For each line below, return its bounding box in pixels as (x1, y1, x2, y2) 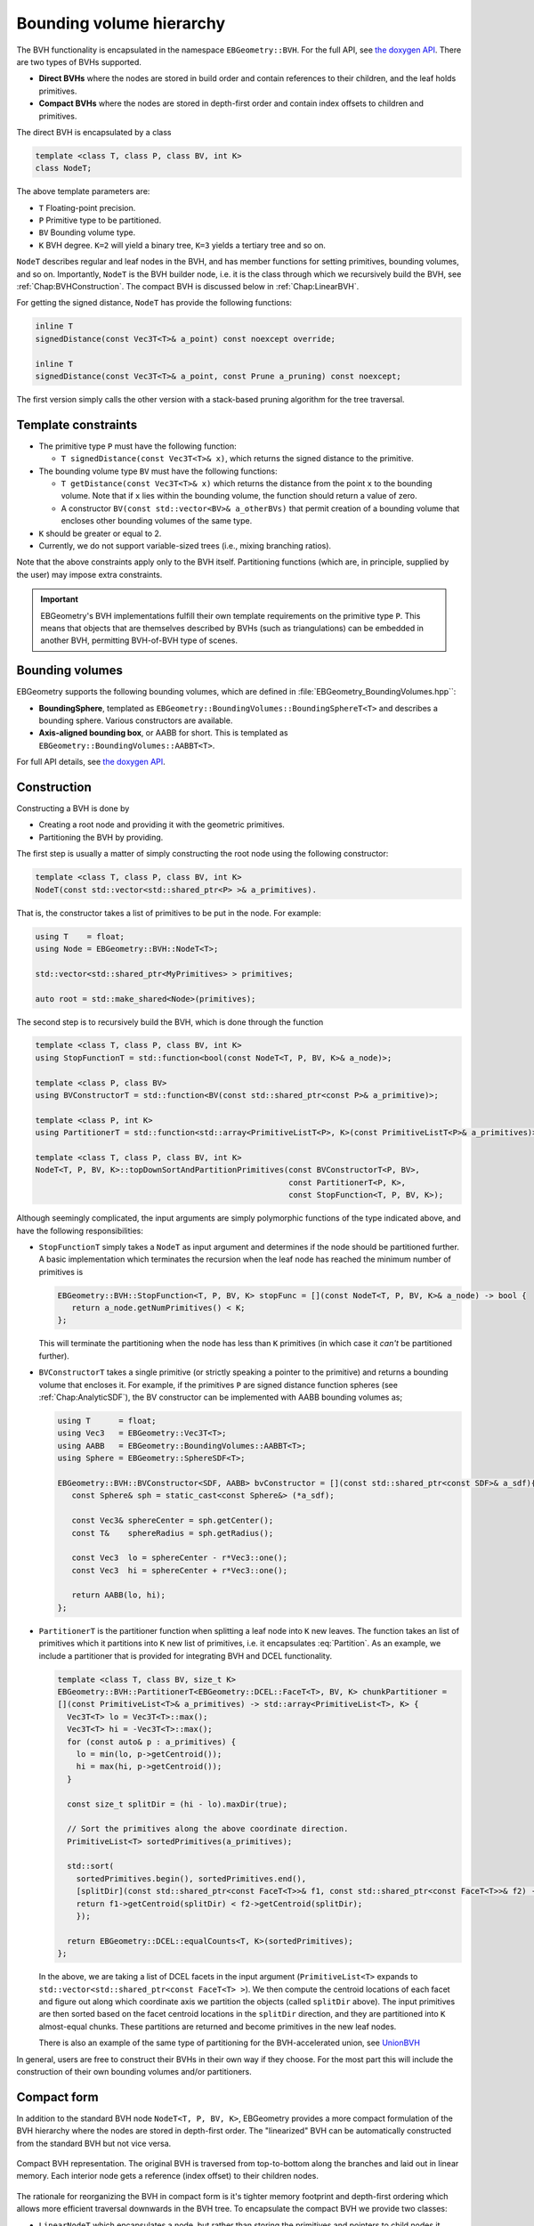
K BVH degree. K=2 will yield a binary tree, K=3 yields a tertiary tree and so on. (38, 240, 327, 250)
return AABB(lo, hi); (71, 1590, 166, 1600)
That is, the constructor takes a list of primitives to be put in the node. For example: (16, 907, 321, 918)
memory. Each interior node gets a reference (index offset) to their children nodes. (16, 2171, 320, 2181)
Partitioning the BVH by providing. (38, 832, 164, 842)
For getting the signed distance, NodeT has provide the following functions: (16, 297, 293, 308)
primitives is (38, 1266, 84, 1277)
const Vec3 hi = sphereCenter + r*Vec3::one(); (71, 1565, 288, 1575)
